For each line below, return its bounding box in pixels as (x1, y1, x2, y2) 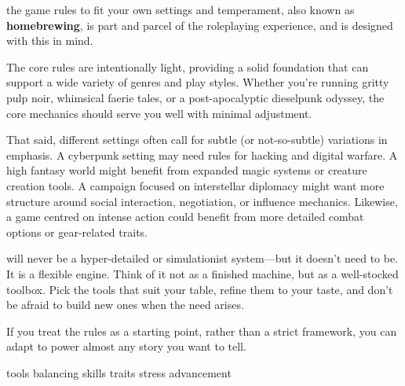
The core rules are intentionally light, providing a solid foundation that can (6, 58, 369, 75)
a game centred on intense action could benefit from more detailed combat (6, 208, 364, 225)
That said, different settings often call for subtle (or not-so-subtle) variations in (6, 131, 388, 148)
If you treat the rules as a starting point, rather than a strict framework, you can (6, 322, 397, 339)
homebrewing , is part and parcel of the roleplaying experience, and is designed (6, 17, 393, 33)
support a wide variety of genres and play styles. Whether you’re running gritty (6, 74, 389, 90)
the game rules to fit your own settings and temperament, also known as (6, 2, 355, 17)
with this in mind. (6, 32, 93, 49)
